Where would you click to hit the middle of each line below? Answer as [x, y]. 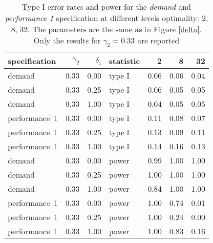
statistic [125, 61]
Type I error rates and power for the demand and [106, 7]
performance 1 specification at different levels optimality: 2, [106, 18]
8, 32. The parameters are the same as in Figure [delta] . [106, 29]
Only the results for [67, 40]
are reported [159, 40]
